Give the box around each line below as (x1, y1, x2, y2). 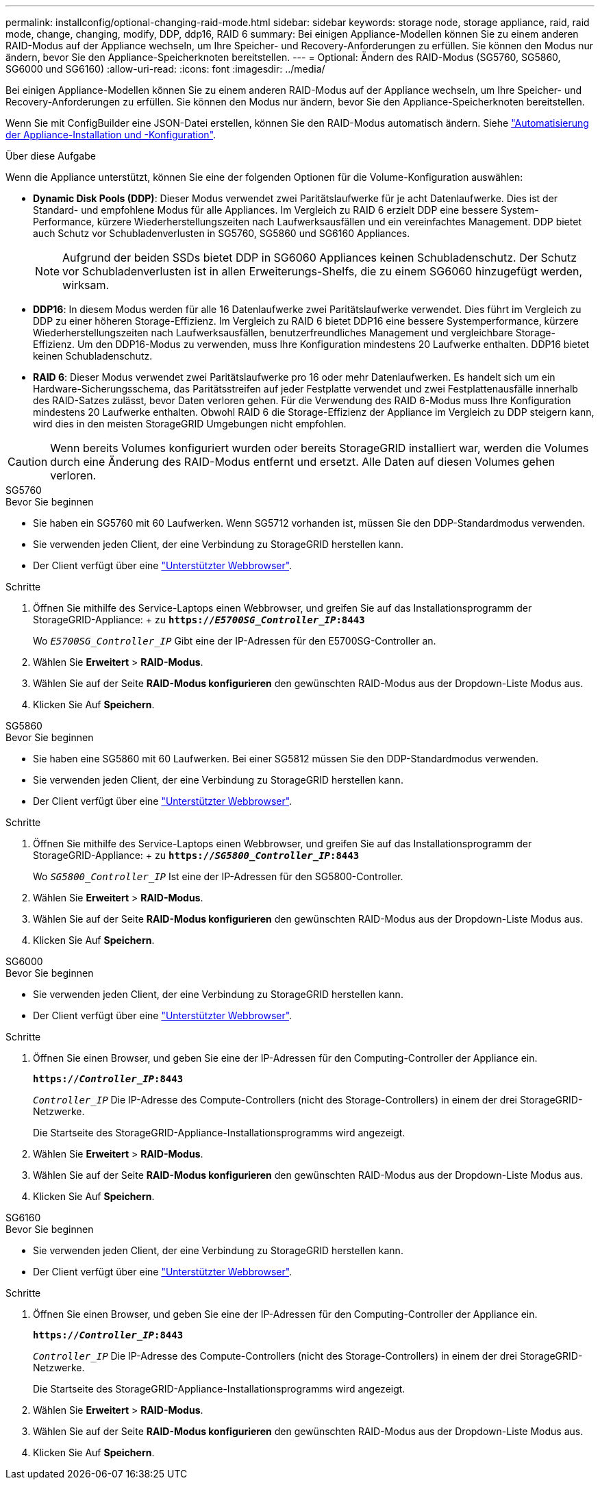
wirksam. (62, 278, 110, 292)
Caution (8, 455, 48, 469)
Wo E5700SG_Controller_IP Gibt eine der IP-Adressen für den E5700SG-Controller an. (33, 635, 436, 647)
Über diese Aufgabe (5, 150, 96, 162)
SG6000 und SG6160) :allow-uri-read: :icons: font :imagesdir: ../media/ (5, 63, 325, 75)
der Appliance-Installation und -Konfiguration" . (5, 129, 216, 140)
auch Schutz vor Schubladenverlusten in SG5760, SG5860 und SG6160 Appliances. (33, 227, 410, 239)
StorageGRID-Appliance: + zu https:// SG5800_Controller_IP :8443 (33, 849, 360, 861)
